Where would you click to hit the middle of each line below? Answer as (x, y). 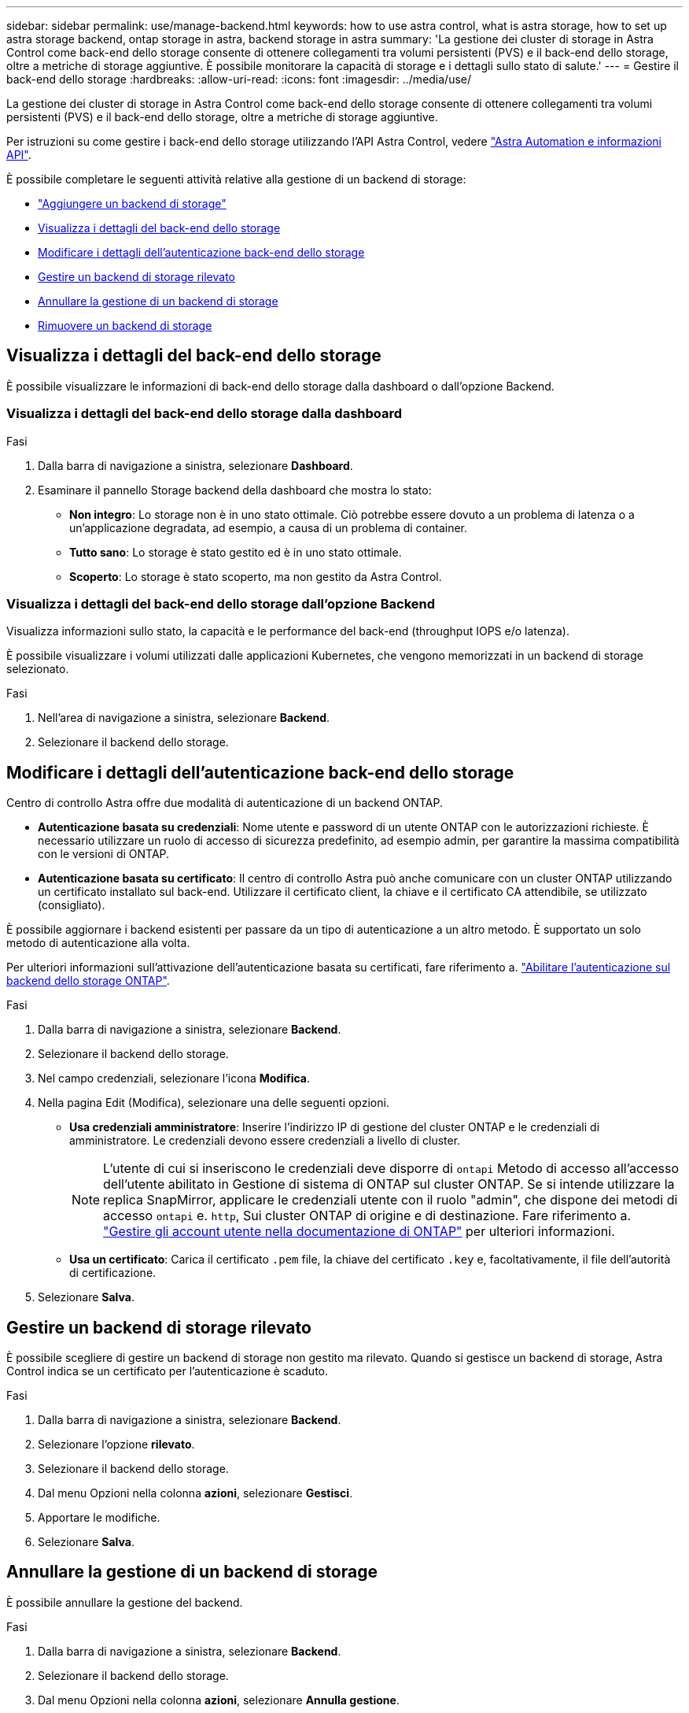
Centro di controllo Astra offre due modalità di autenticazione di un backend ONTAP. (225, 803)
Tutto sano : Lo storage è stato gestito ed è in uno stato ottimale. (236, 552)
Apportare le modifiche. (99, 1518)
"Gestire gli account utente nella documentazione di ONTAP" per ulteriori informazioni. (359, 1232)
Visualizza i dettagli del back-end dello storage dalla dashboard (204, 414)
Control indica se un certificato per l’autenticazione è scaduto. (168, 1371)
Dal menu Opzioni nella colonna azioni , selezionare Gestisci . (195, 1493)
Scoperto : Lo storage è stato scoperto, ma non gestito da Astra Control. (256, 576)
